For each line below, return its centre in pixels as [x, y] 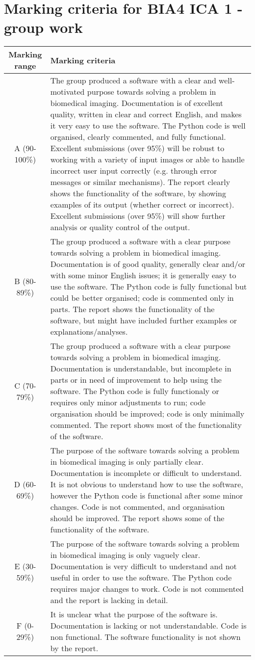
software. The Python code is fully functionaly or [135, 391]
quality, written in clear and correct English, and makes [146, 114]
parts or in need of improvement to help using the [136, 380]
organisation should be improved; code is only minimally [147, 414]
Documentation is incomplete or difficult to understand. [146, 473]
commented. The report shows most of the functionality [146, 425]
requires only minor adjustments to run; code [128, 402]
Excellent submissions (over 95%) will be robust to [137, 148]
